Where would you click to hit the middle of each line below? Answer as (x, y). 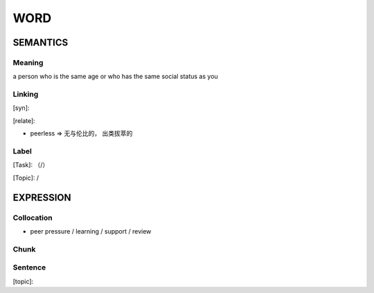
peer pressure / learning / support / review (91, 231)
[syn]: (21, 108)
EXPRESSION (42, 197)
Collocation (33, 218)
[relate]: (24, 120)
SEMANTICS (41, 42)
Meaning (28, 62)
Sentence (29, 267)
